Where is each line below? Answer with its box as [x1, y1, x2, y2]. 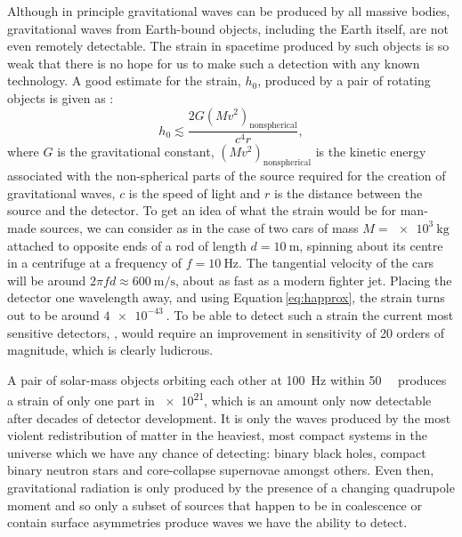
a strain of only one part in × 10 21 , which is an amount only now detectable [7, 389, 432, 409]
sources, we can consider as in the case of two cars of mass [40, 218, 359, 236]
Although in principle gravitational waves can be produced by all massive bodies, [7, 2, 450, 20]
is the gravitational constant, [57, 142, 215, 161]
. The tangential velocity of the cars [239, 253, 434, 272]
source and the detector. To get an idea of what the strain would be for [7, 201, 397, 220]
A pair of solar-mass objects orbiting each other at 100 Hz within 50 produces [7, 370, 447, 389]
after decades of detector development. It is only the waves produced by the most [7, 408, 451, 427]
